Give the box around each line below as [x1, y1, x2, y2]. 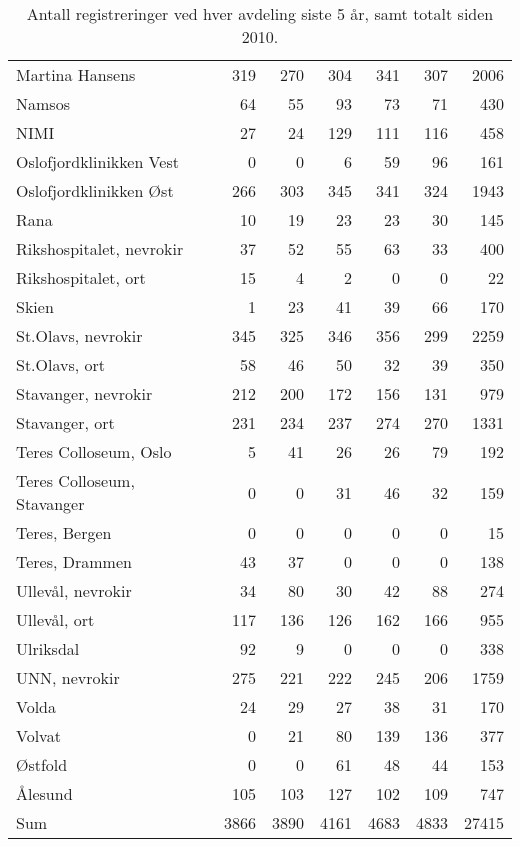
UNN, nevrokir [16, 666, 120, 689]
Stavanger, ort [16, 411, 115, 434]
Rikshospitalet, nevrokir [16, 237, 184, 260]
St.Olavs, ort [16, 353, 106, 376]
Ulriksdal [16, 637, 80, 660]
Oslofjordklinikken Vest [16, 150, 179, 173]
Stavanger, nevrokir [16, 382, 153, 405]
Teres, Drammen [16, 550, 132, 573]
